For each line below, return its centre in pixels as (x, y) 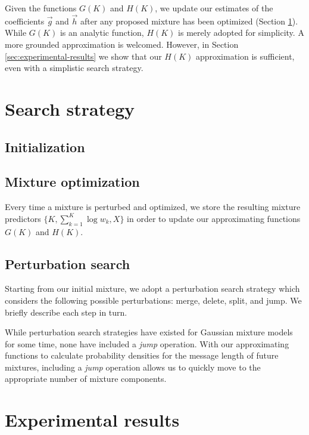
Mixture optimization (72, 182)
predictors (23, 218)
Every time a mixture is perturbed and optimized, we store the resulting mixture (153, 207)
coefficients (25, 21)
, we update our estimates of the (214, 8)
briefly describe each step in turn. (66, 312)
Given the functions (41, 8)
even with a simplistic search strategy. (74, 68)
